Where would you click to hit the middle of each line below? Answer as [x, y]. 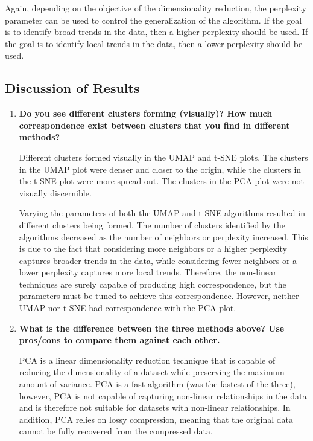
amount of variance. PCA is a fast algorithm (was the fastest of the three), [157, 384]
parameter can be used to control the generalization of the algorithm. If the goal [153, 20]
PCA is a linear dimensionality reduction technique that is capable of [147, 360]
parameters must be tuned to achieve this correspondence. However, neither [159, 296]
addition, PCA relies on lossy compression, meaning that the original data [156, 419]
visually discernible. [55, 192]
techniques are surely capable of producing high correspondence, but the [153, 284]
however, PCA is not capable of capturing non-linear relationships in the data [163, 395]
